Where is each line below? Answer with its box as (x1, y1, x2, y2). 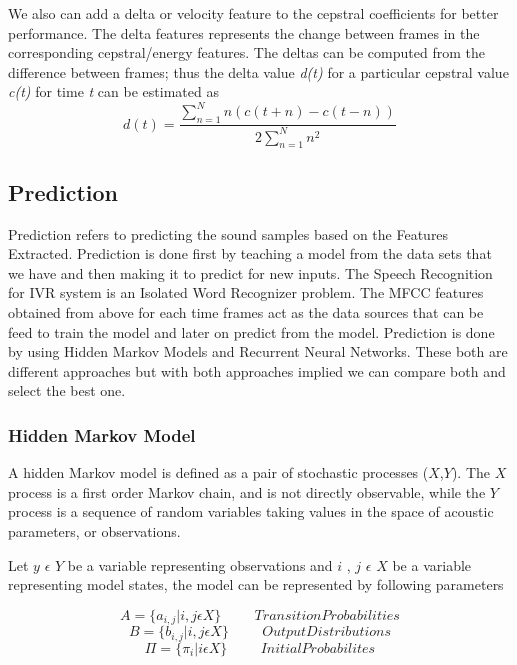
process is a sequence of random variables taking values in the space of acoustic (8, 501, 494, 522)
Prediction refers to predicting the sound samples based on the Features (8, 223, 449, 244)
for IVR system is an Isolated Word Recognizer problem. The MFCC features (8, 282, 484, 303)
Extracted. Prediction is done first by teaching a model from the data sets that (8, 243, 492, 264)
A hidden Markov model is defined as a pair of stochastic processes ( (8, 462, 429, 483)
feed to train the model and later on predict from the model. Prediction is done (8, 321, 495, 342)
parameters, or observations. (8, 520, 181, 541)
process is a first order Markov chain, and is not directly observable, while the (8, 481, 486, 502)
